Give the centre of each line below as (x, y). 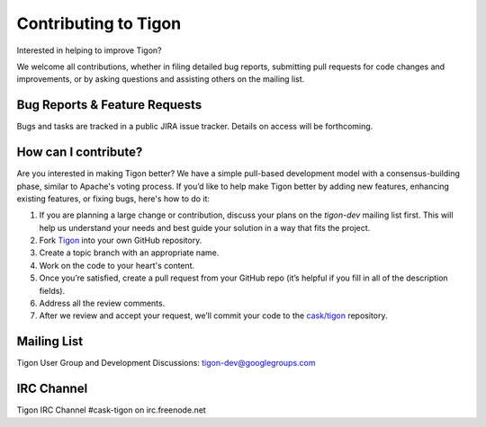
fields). (52, 290)
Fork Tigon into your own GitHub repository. (121, 240)
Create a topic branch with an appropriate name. (129, 253)
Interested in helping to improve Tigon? (89, 50)
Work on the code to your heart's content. (117, 265)
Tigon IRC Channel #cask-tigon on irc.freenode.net (111, 410)
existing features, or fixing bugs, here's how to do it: (113, 199)
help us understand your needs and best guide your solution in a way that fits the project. (205, 227)
